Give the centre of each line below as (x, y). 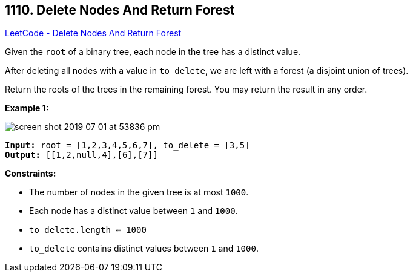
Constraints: (31, 174)
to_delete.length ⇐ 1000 (88, 230)
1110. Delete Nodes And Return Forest (120, 10)
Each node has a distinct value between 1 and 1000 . (134, 211)
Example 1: (27, 108)
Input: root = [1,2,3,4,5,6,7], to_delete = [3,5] (127, 145)
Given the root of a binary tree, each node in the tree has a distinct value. (153, 52)
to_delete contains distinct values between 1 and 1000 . (144, 249)
